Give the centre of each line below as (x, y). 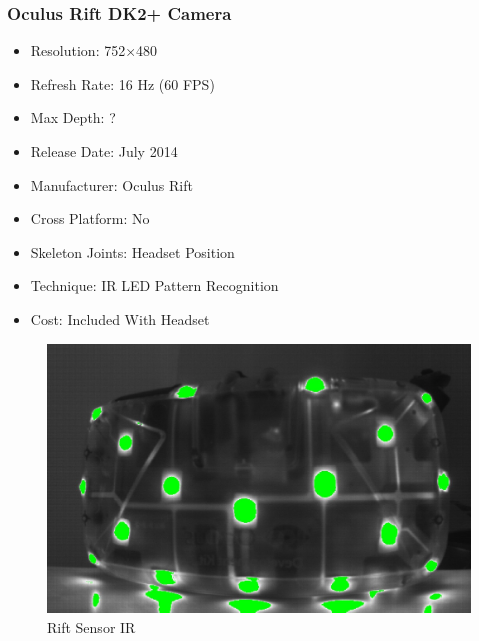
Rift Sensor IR (91, 626)
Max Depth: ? (73, 117)
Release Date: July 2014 (104, 151)
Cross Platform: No (90, 218)
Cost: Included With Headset (120, 318)
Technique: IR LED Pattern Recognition (154, 285)
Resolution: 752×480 (94, 50)
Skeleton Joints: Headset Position (132, 251)
